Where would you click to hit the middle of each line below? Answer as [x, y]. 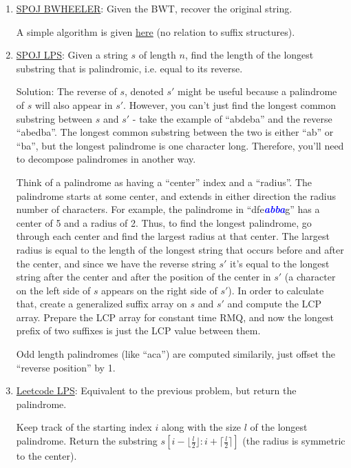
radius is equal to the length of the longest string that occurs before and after [180, 249]
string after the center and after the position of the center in [143, 277]
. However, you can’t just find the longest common [230, 104]
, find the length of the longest [249, 55]
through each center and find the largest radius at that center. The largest [173, 236]
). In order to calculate [276, 290]
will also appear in [74, 104]
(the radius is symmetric [294, 441]
